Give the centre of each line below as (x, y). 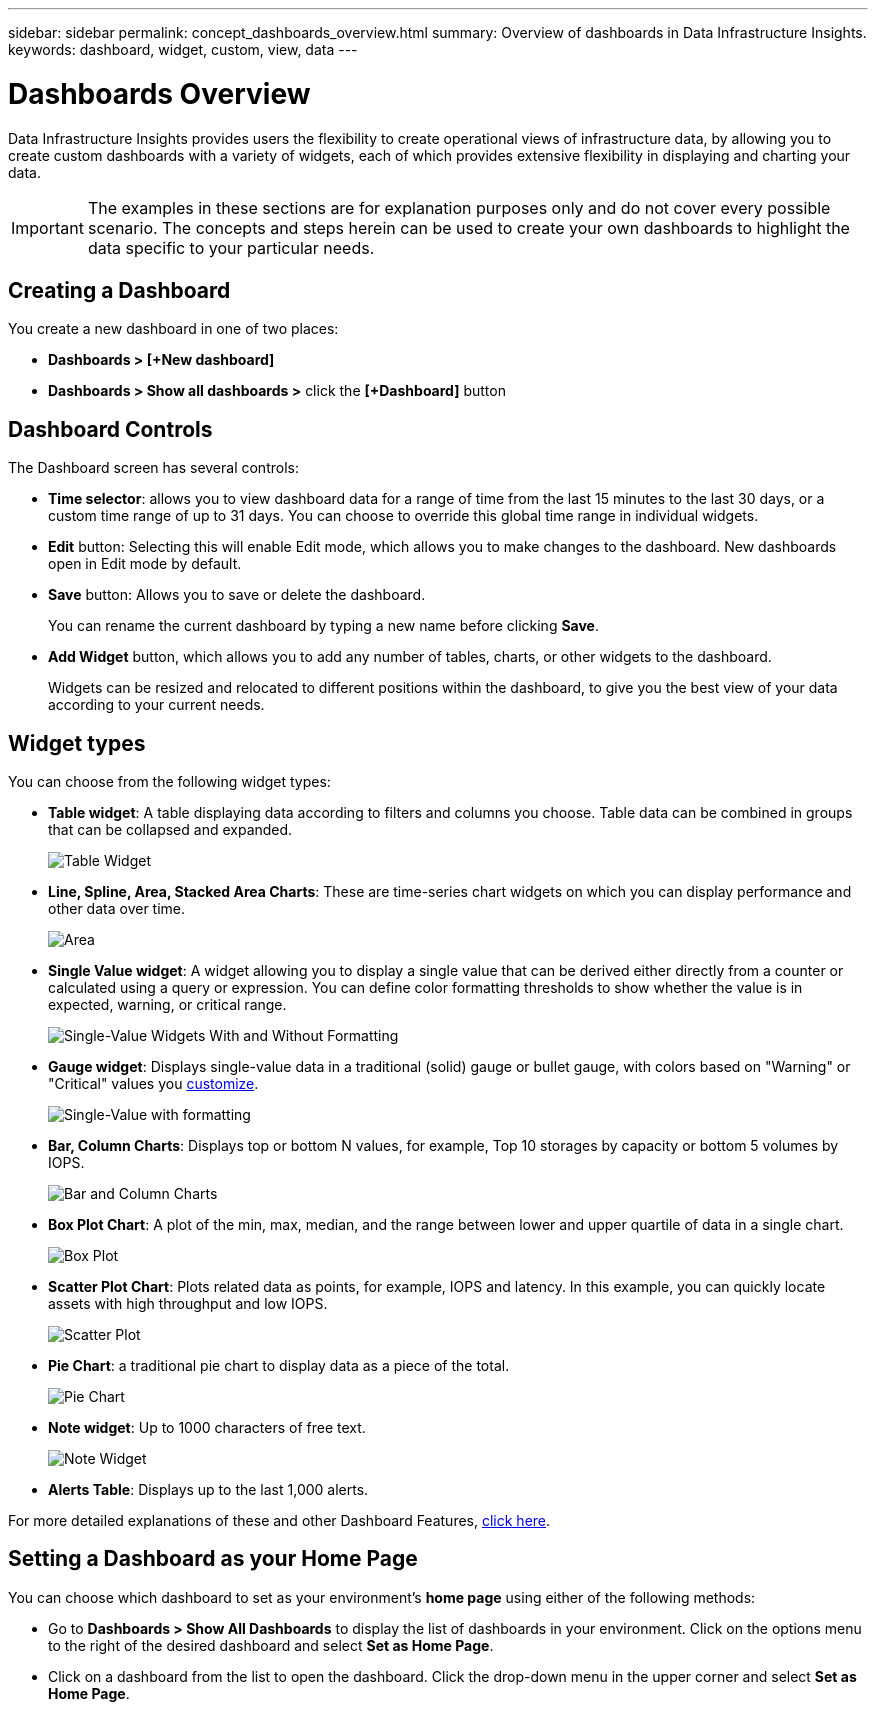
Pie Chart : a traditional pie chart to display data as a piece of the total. (279, 1366)
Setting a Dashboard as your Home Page (213, 1559)
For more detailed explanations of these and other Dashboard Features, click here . (279, 1521)
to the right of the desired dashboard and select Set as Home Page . (271, 1645)
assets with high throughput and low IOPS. (188, 1304)
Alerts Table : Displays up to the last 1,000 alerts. (208, 1490)
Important (47, 227)
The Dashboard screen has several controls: (153, 468)
